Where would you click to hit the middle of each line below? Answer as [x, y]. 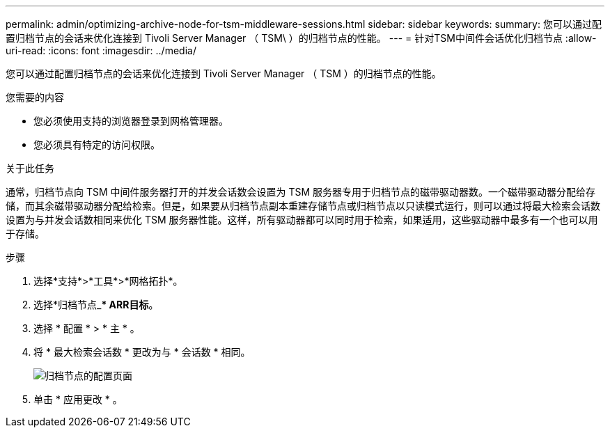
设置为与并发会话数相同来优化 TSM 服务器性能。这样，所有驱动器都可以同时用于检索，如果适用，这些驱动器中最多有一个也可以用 [302, 220]
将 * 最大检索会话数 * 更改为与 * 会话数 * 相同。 [142, 352]
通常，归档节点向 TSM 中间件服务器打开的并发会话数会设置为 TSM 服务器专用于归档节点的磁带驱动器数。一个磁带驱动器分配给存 [301, 192]
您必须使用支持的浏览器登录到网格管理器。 [131, 121]
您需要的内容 [35, 97]
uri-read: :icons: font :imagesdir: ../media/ [101, 50]
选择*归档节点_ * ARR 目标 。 [96, 305]
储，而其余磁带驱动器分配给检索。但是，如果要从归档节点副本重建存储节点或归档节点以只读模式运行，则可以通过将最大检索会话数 [303, 206]
